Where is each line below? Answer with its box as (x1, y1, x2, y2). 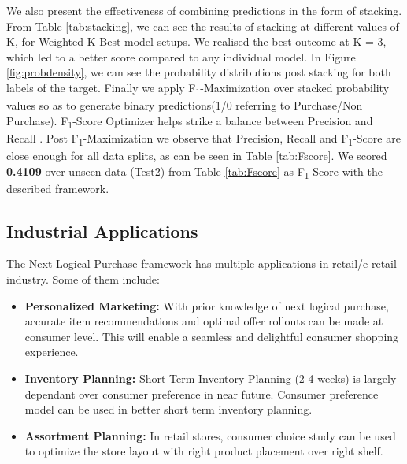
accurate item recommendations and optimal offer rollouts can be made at (24, 313, 383, 329)
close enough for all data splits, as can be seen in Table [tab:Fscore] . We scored (6, 147, 387, 163)
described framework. (6, 180, 109, 196)
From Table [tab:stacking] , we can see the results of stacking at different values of (6, 17, 399, 34)
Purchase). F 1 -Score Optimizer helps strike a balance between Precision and (6, 112, 373, 131)
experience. (24, 343, 79, 360)
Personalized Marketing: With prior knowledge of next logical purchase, (24, 297, 389, 314)
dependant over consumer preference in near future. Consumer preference (24, 385, 379, 402)
